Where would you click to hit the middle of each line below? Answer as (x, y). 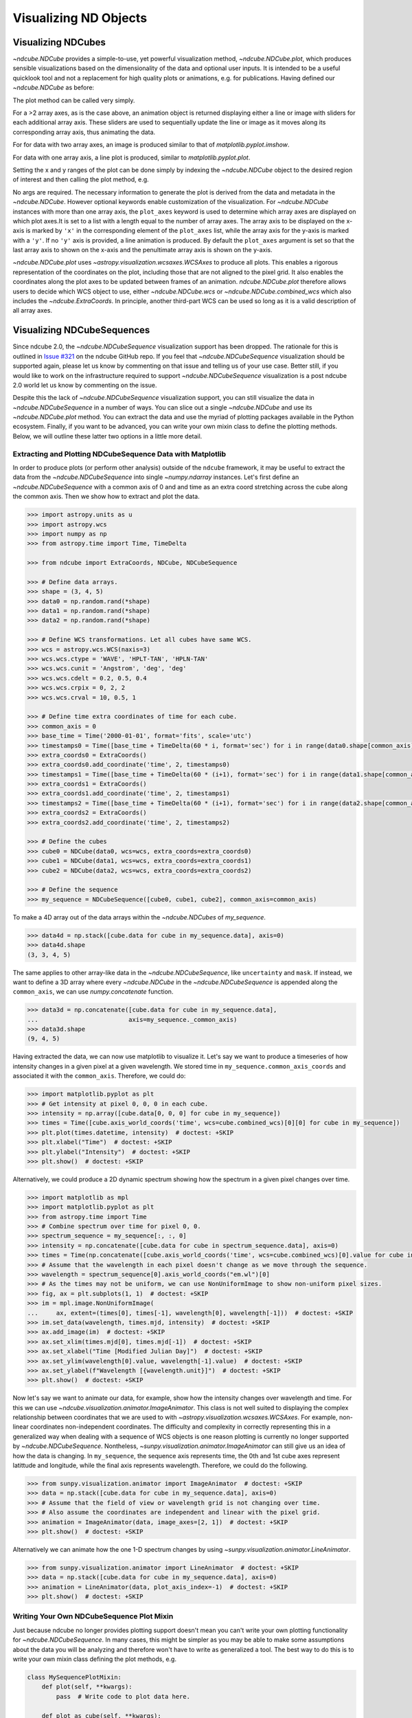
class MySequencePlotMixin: (74, 1677)
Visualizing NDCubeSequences (81, 330)
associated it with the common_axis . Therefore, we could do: (99, 1076)
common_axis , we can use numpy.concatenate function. (93, 992)
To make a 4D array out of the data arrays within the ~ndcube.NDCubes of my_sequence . (139, 917)
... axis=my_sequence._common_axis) (132, 1019)
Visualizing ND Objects (80, 18)
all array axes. (33, 311)
